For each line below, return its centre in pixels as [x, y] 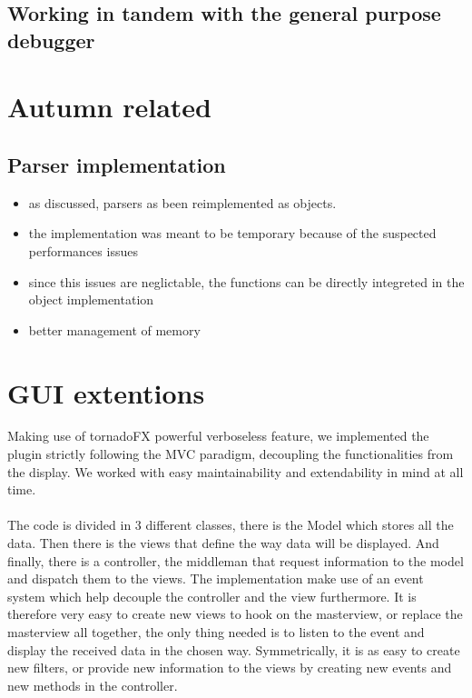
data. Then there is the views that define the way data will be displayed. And [223, 543]
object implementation [91, 299]
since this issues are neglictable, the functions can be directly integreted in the [246, 281]
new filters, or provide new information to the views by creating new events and [230, 668]
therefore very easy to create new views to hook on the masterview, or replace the [235, 614]
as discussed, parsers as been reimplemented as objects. [182, 202]
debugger [51, 40]
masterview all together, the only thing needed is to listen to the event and [216, 631]
